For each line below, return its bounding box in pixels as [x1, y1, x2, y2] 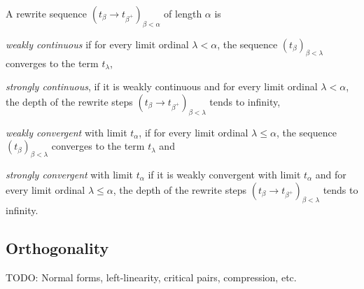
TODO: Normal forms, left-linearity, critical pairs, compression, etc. [6, 270, 297, 285]
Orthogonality [6, 237, 109, 259]
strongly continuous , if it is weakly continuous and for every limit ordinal [6, 79, 318, 94]
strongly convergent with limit [6, 167, 133, 181]
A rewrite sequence [6, 6, 87, 20]
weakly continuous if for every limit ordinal [6, 36, 189, 51]
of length [164, 6, 202, 20]
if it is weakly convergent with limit [148, 167, 301, 181]
